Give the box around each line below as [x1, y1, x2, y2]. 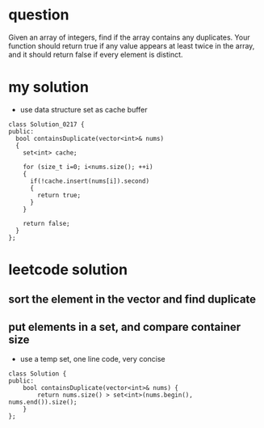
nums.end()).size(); [8, 398, 78, 406]
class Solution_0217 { [8, 120, 85, 129]
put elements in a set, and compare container [8, 320, 241, 333]
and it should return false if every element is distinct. [8, 49, 183, 59]
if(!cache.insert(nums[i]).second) [29, 176, 150, 185]
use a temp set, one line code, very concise [19, 354, 166, 364]
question [8, 6, 69, 24]
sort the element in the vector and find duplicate [8, 293, 257, 307]
